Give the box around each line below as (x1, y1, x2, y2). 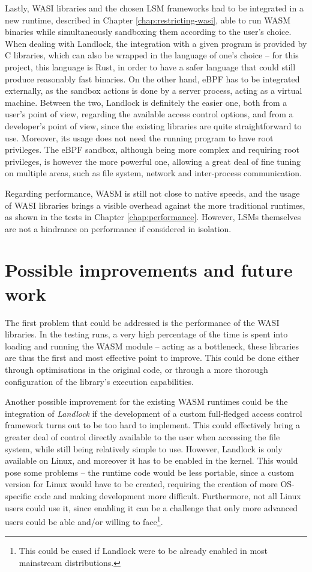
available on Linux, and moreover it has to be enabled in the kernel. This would (5, 454, 298, 467)
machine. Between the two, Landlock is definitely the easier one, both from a (5, 96, 287, 108)
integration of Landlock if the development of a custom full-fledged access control (5, 407, 302, 419)
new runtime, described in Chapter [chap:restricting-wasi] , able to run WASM (5, 13, 291, 26)
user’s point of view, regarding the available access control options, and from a (5, 108, 293, 120)
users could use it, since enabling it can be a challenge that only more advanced (5, 501, 298, 514)
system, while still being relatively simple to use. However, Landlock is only (5, 442, 283, 455)
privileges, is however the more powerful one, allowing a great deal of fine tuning (5, 155, 301, 167)
